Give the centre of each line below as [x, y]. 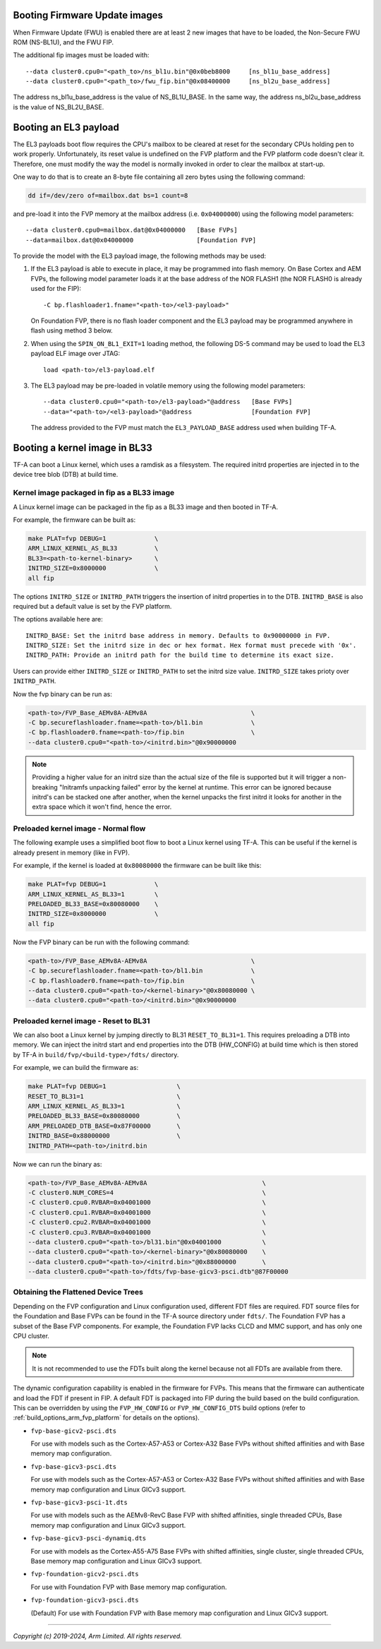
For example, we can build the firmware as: [76, 1068]
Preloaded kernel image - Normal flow [79, 828]
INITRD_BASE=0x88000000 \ [104, 1136]
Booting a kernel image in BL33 [83, 447]
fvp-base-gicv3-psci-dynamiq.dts [89, 1538]
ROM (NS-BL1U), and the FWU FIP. [64, 42]
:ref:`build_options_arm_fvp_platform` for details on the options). [107, 1418]
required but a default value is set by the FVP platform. [92, 606]
